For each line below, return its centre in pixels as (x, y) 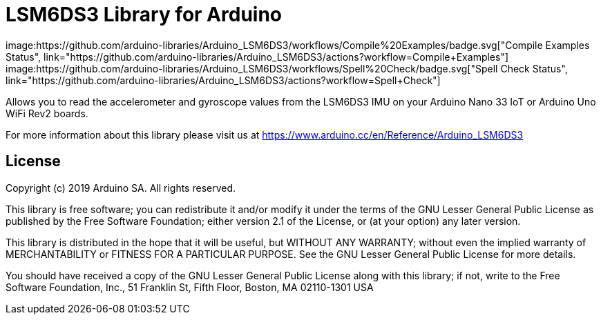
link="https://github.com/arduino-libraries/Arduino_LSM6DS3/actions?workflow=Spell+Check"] (223, 80)
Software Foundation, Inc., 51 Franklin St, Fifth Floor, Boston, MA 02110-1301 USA (190, 287)
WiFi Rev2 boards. (47, 113)
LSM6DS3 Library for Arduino (144, 14)
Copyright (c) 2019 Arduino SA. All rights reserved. (121, 188)
